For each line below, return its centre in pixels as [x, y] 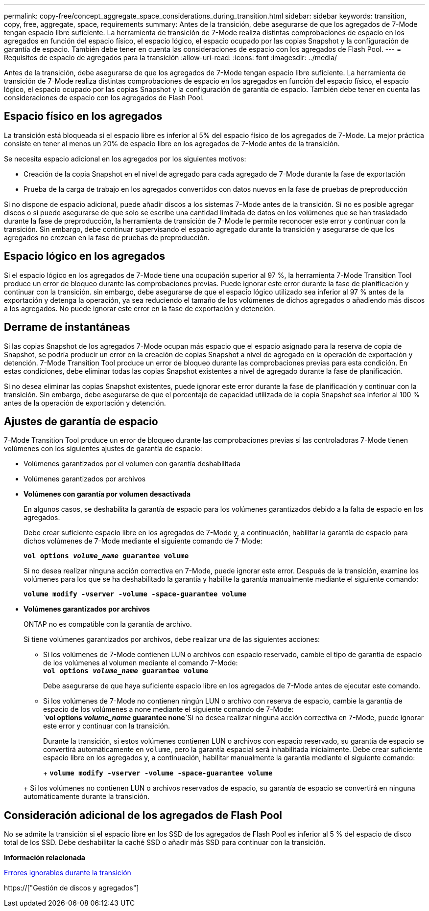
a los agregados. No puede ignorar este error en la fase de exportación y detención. [140, 308]
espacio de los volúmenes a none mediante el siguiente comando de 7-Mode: [168, 709]
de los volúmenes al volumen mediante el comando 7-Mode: [141, 663]
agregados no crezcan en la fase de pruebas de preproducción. [107, 237]
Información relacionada [45, 858]
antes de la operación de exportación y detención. [85, 403]
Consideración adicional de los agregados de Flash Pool [143, 815]
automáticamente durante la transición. [87, 797]
